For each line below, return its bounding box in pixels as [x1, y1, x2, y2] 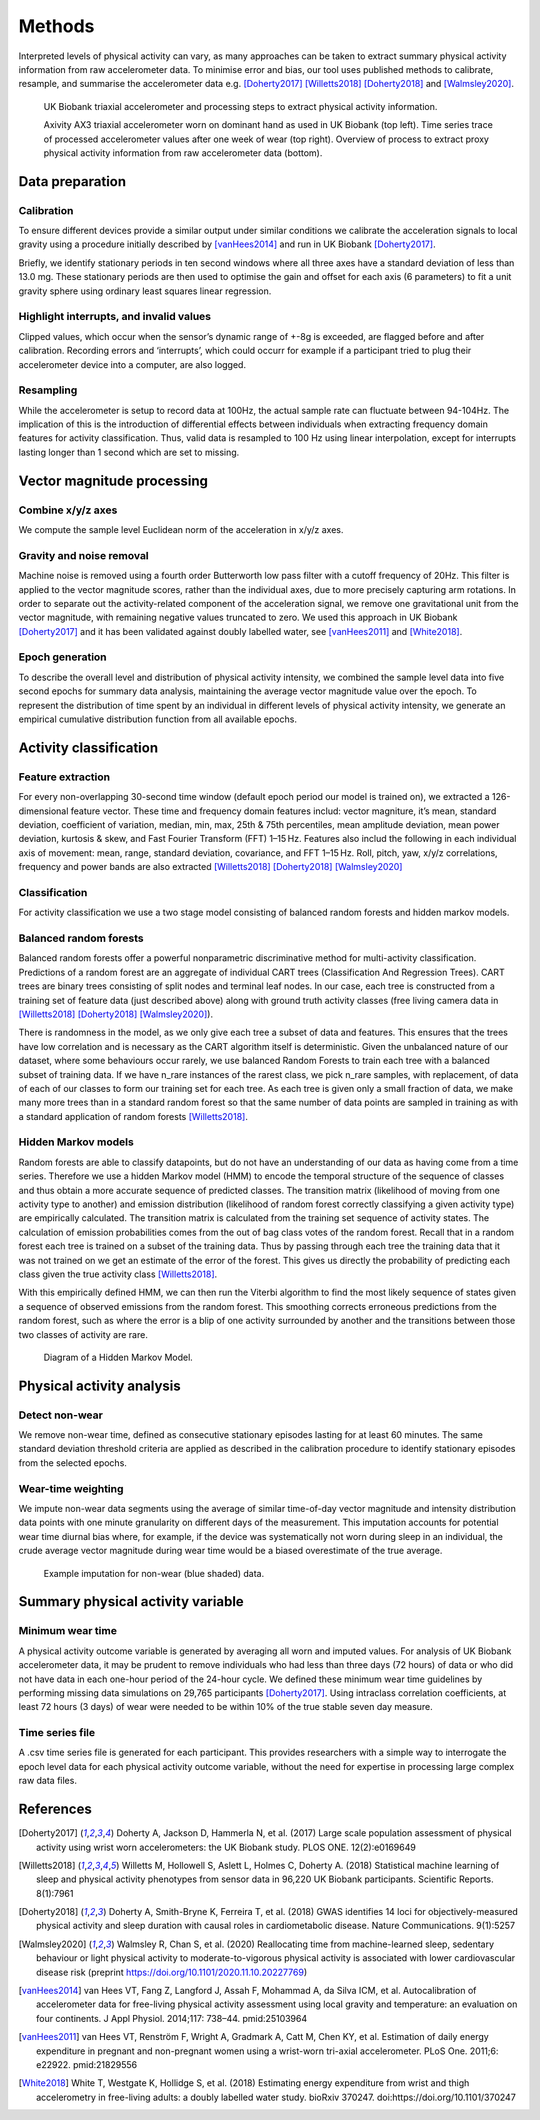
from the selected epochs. [18, 1456, 127, 1469]
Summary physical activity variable [18, 1593, 244, 1610]
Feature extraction [18, 770, 110, 784]
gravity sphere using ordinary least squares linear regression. [18, 285, 272, 297]
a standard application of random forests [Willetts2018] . [18, 1110, 249, 1122]
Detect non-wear [18, 1408, 104, 1422]
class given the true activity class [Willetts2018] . [18, 1268, 218, 1280]
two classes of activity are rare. [18, 1328, 149, 1340]
